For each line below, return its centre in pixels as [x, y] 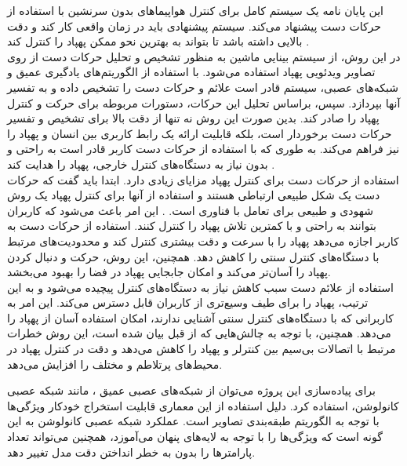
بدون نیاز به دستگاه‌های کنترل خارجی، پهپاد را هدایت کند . [141, 164]
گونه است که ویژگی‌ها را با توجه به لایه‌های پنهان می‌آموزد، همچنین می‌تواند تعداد [195, 437]
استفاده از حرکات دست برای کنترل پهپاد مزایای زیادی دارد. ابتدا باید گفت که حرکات [203, 179]
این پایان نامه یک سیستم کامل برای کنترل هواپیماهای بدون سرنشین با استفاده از [195, 10]
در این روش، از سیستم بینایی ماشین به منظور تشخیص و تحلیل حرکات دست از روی [204, 56]
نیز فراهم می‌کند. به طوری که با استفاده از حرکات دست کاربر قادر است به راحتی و [203, 149]
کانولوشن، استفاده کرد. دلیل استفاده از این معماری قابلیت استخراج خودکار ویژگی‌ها [203, 405]
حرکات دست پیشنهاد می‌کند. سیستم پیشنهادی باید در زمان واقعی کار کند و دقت [194, 25]
